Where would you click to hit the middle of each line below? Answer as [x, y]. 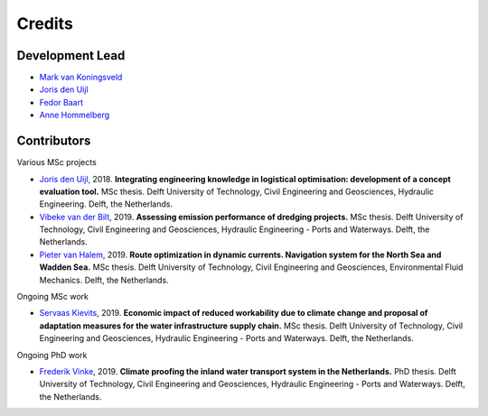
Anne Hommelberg [75, 115]
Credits [45, 23]
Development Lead [71, 55]
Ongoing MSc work [53, 297]
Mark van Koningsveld [81, 78]
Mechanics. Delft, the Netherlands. [104, 280]
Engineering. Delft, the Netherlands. [106, 204]
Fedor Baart [61, 102]
